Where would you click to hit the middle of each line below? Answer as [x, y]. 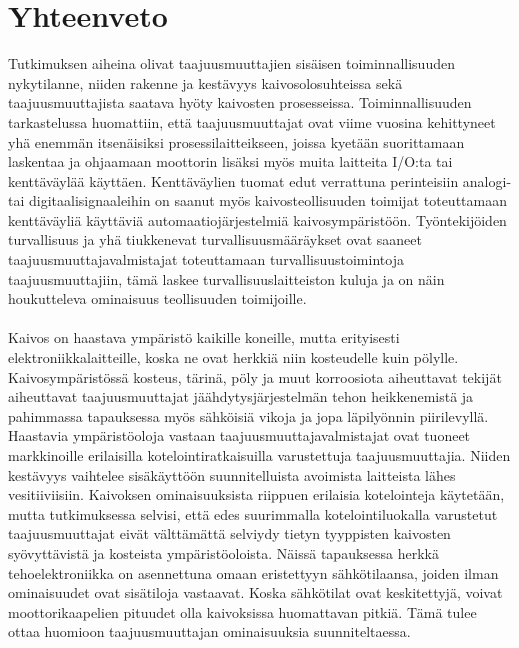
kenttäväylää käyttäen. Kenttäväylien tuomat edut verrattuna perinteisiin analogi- [260, 180]
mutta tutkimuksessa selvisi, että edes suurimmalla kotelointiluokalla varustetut [253, 513]
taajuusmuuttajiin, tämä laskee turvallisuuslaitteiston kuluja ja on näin [226, 278]
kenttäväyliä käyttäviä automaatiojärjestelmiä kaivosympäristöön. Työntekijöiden [257, 219]
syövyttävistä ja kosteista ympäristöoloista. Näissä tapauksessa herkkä [224, 552]
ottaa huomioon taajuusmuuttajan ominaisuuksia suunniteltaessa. [209, 631]
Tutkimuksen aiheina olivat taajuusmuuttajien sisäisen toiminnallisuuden [231, 63]
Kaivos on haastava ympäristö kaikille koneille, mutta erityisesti [204, 337]
